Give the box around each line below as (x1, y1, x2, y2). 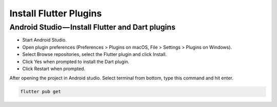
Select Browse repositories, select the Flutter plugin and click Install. (22, 51, 167, 57)
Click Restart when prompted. (22, 66, 86, 72)
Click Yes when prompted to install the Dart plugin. (22, 58, 130, 65)
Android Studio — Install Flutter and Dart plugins (9, 23, 175, 32)
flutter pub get (20, 89, 62, 95)
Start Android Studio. (22, 37, 67, 43)
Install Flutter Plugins (9, 8, 102, 19)
